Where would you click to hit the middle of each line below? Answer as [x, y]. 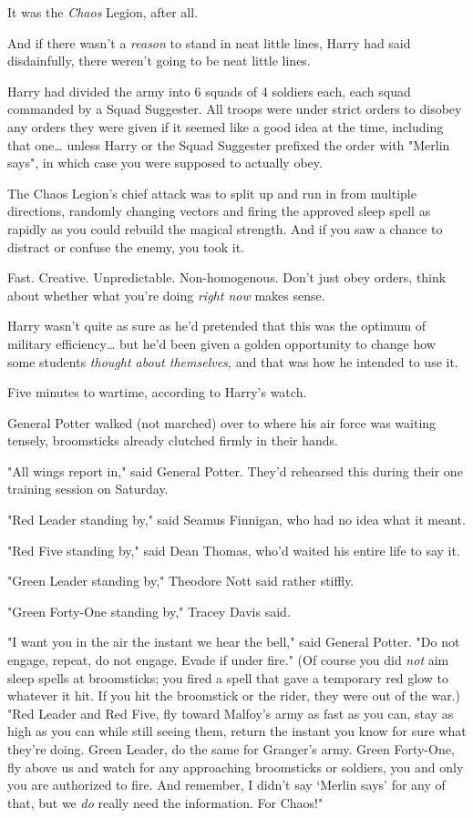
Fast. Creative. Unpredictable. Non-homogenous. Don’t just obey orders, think [227, 277]
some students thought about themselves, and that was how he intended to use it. [233, 361]
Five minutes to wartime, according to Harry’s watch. [157, 392]
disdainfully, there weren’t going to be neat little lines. [159, 61]
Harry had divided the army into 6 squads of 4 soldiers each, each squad [209, 91]
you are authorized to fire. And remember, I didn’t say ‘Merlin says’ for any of [226, 785]
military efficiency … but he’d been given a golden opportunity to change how [221, 343]
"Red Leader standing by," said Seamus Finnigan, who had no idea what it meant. [236, 520]
